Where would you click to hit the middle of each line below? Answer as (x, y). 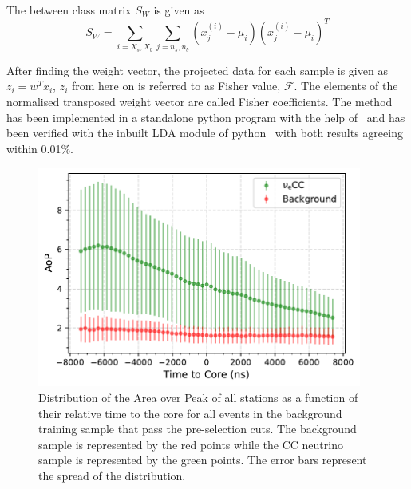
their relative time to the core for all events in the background (190, 413)
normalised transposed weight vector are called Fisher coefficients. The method (200, 102)
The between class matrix (69, 10)
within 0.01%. (40, 148)
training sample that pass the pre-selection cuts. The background (198, 429)
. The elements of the (346, 86)
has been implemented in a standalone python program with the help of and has (206, 117)
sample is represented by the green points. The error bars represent (203, 460)
